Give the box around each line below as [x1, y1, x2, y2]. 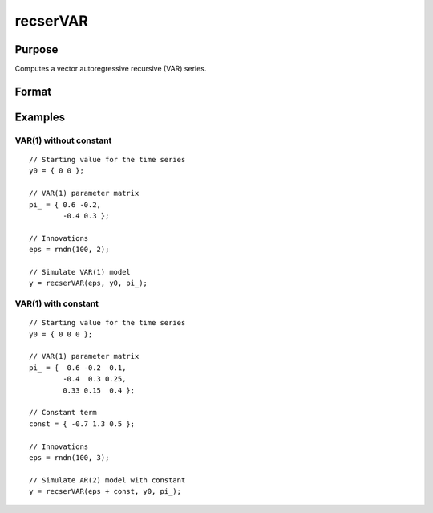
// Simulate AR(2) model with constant [29, 475, 186, 485]
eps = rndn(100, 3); [29, 453, 110, 462]
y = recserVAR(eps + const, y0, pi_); [29, 487, 182, 496]
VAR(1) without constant [14, 135, 112, 146]
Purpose [14, 43, 59, 56]
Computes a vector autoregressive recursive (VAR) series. [14, 64, 207, 74]
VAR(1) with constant [14, 298, 99, 309]
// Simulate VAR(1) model [29, 267, 132, 276]
